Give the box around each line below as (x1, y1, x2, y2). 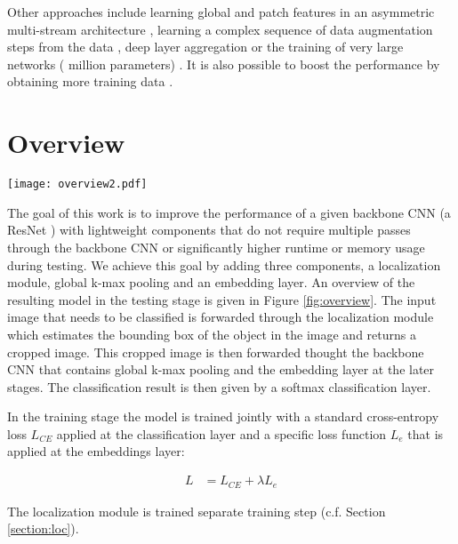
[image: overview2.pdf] (7, 178, 148, 191)
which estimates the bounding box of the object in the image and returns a (7, 324, 416, 343)
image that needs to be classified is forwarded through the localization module (7, 308, 434, 326)
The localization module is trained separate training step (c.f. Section (7, 501, 386, 520)
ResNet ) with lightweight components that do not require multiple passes (7, 220, 411, 239)
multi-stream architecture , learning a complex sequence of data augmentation (7, 20, 433, 38)
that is (407, 424, 444, 443)
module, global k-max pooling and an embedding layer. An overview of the (7, 273, 415, 292)
